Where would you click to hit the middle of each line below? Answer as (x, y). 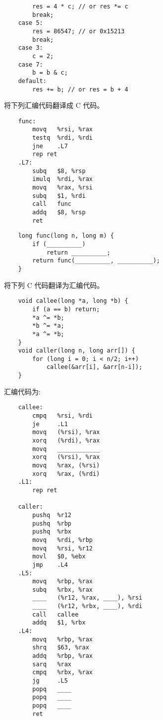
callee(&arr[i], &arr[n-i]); (94, 367)
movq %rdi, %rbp (62, 540)
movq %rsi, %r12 (62, 548)
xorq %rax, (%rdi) (66, 474)
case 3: (30, 48)
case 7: (30, 64)
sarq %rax (52, 664)
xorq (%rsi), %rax (66, 457)
